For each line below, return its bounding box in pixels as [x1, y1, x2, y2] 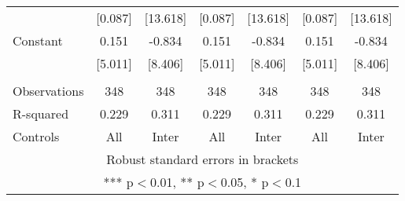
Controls [13, 127, 60, 145]
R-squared [13, 104, 69, 122]
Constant [13, 31, 63, 49]
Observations [13, 82, 84, 100]
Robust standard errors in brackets [106, 150, 299, 168]
